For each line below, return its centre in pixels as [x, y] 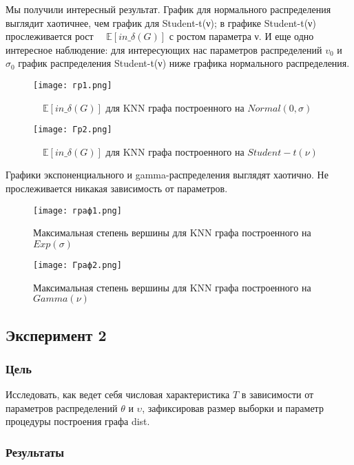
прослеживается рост [50, 36]
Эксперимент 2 [56, 334]
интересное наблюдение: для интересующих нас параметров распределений [164, 49]
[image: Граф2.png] [77, 265]
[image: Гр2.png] [73, 130]
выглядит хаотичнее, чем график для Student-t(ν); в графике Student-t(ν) [161, 22]
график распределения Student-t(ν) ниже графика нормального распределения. [184, 63]
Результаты [35, 452]
